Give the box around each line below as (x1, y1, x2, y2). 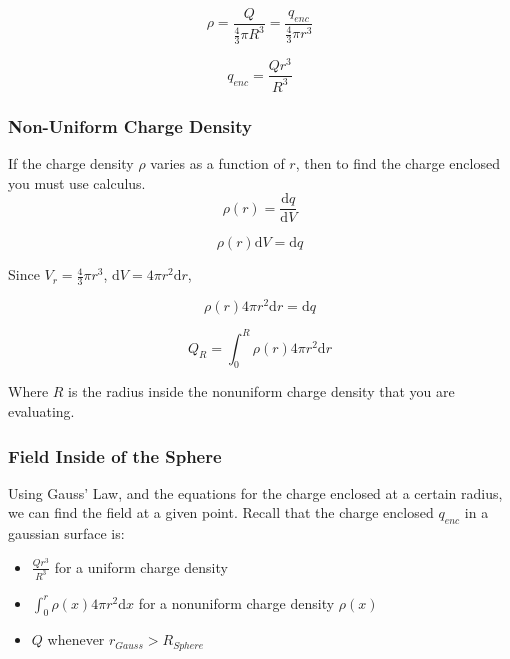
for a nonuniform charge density (138, 592, 335, 613)
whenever (47, 629, 105, 650)
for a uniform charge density (54, 556, 228, 577)
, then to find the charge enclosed (295, 152, 500, 173)
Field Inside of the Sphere (8, 443, 222, 468)
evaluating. (8, 400, 75, 421)
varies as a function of (150, 152, 285, 173)
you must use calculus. (8, 172, 146, 193)
